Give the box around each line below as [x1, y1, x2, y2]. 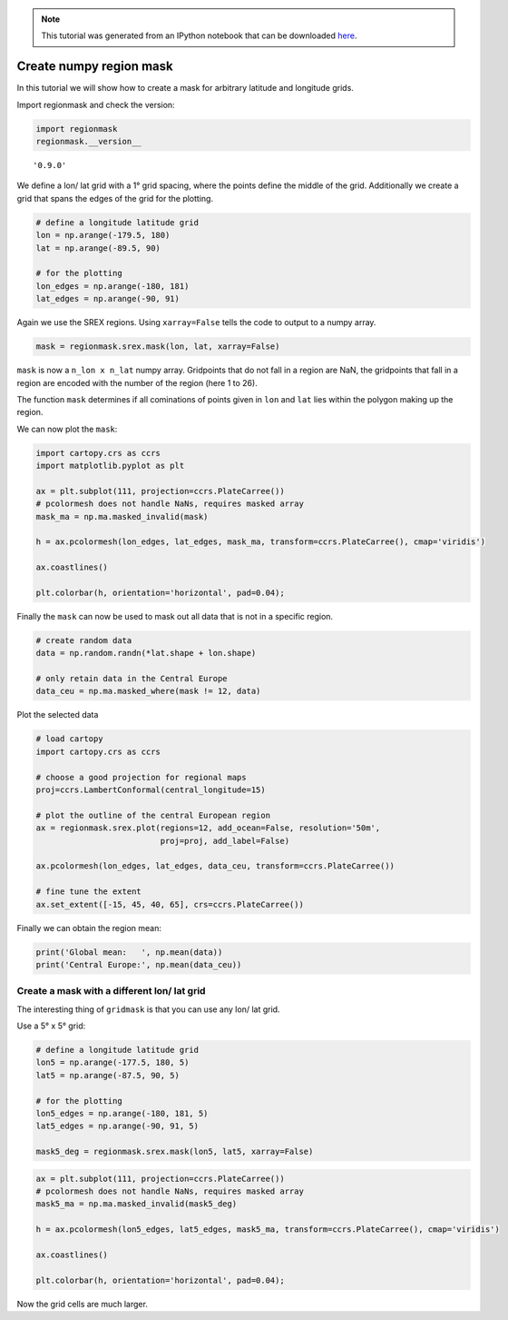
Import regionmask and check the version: [16, 99, 176, 110]
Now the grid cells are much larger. [16, 1298, 149, 1309]
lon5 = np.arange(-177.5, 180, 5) [35, 1057, 190, 1067]
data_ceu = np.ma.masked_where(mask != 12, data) [35, 686, 261, 697]
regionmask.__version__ [35, 136, 142, 147]
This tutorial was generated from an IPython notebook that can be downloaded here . [41, 30, 357, 41]
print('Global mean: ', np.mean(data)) [35, 947, 223, 958]
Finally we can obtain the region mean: [16, 922, 162, 933]
